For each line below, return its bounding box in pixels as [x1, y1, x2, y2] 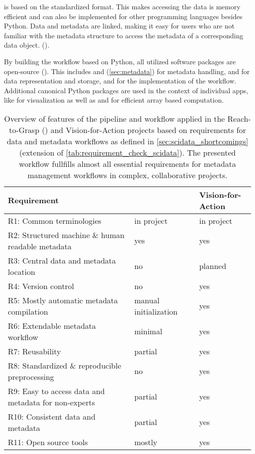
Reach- [227, 112, 251, 124]
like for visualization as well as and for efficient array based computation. [4, 95, 224, 105]
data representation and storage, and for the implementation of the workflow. [4, 76, 236, 86]
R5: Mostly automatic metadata [8, 294, 118, 306]
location [8, 266, 35, 277]
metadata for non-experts [8, 396, 95, 408]
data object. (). [4, 40, 50, 50]
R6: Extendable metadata [8, 320, 96, 331]
